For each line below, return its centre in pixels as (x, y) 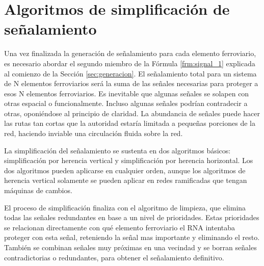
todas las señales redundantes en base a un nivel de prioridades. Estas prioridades (132, 217)
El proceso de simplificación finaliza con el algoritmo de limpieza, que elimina (125, 207)
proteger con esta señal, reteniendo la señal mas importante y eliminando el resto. (132, 237)
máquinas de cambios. (38, 190)
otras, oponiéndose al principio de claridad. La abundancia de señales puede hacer (132, 113)
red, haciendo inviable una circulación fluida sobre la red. (94, 133)
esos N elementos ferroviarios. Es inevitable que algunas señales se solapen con (127, 93)
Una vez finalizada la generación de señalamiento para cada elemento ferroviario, (130, 53)
